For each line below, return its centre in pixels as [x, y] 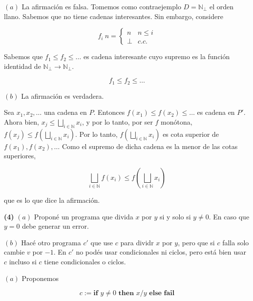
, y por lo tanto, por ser [117, 122]
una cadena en [65, 112]
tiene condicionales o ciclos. [85, 261]
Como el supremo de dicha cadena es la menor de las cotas [150, 146]
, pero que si [196, 242]
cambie [14, 252]
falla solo [236, 242]
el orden [221, 6]
